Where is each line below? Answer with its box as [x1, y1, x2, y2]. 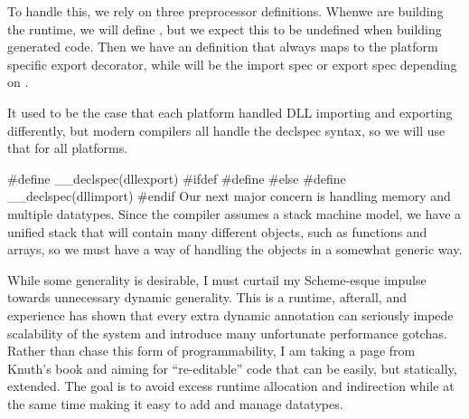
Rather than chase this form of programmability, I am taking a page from [7, 341, 416, 360]
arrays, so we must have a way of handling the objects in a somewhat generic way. [7, 240, 463, 259]
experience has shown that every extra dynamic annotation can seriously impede [7, 305, 454, 324]
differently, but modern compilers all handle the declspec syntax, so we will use [7, 120, 446, 139]
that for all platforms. [7, 138, 128, 157]
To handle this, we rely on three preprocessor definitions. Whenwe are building [7, 2, 444, 20]
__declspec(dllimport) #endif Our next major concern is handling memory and [7, 186, 451, 205]
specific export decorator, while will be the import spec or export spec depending [7, 54, 457, 73]
